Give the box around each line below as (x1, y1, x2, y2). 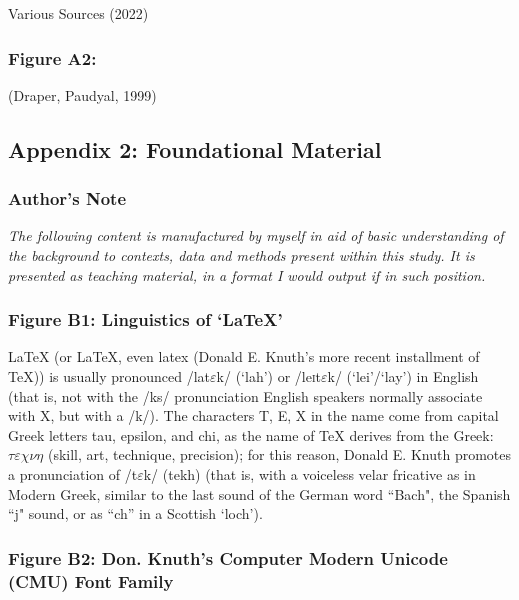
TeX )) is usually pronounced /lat (8, 366, 211, 386)
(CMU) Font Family (8, 568, 174, 593)
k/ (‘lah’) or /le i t (216, 366, 321, 386)
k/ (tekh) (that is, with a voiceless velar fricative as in (143, 463, 476, 484)
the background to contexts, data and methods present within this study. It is (8, 245, 475, 265)
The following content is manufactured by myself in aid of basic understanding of (8, 225, 504, 246)
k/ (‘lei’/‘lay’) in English (327, 366, 479, 386)
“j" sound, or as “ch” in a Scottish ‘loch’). (8, 503, 263, 524)
